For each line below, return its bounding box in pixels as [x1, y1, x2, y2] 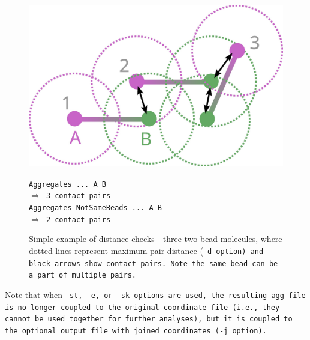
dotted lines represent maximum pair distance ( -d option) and [29, 244, 264, 257]
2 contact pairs [46, 215, 111, 224]
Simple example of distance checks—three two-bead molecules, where [29, 232, 282, 245]
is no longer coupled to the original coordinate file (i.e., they [5, 303, 280, 312]
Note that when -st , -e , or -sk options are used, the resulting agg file [5, 288, 306, 300]
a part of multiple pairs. [29, 271, 136, 280]
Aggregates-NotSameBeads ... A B [29, 204, 162, 213]
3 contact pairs [46, 192, 111, 201]
